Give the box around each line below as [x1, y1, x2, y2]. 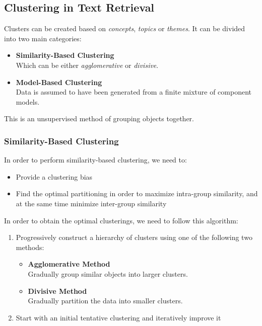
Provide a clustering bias [16, 171, 93, 182]
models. [16, 96, 40, 107]
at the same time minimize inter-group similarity [16, 198, 167, 208]
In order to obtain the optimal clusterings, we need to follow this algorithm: [4, 215, 238, 225]
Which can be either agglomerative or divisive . [16, 59, 159, 70]
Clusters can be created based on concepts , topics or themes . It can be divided [4, 23, 245, 34]
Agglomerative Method [28, 259, 110, 269]
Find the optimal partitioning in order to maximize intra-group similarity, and [16, 188, 258, 199]
